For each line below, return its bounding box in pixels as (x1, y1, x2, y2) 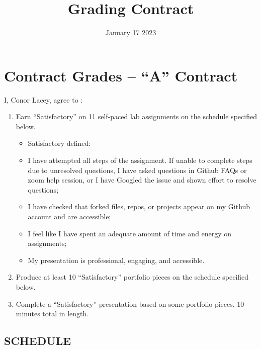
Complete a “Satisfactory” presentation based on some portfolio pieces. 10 (16, 298, 244, 309)
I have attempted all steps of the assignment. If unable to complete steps (28, 155, 252, 165)
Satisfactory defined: (28, 138, 91, 148)
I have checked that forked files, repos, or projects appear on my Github (28, 201, 250, 212)
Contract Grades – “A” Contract (4, 65, 238, 85)
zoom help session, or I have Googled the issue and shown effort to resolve (28, 175, 256, 185)
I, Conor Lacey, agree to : (4, 94, 83, 105)
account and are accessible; (28, 211, 111, 221)
